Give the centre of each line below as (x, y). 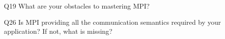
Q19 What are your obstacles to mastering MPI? (77, 6)
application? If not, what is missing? (58, 31)
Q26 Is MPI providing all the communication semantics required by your (112, 22)
